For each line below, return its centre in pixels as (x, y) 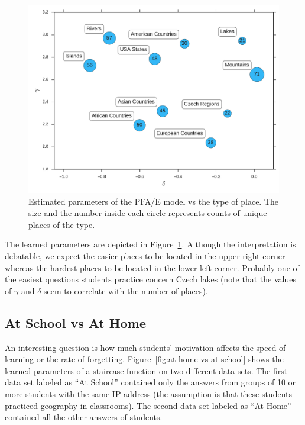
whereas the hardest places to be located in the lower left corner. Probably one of (152, 267)
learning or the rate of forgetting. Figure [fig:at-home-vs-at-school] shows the (144, 359)
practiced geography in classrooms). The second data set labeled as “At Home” (148, 405)
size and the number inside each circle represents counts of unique (148, 213)
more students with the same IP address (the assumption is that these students (149, 393)
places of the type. (62, 224)
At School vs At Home (75, 322)
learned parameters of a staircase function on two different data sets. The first (146, 370)
